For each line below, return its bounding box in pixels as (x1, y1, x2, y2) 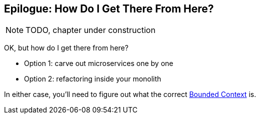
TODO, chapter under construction (25, 25, 155, 35)
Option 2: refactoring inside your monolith (24, 74, 161, 83)
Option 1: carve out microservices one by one (24, 59, 173, 68)
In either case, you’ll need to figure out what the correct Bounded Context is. (4, 90, 256, 99)
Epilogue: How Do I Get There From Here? (4, 2, 214, 15)
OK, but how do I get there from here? (4, 43, 128, 52)
